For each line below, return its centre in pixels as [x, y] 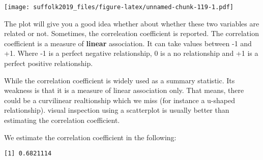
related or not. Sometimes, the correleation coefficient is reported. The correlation [131, 33]
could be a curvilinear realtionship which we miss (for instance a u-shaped [120, 100]
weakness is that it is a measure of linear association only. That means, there [124, 90]
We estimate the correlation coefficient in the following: [90, 137]
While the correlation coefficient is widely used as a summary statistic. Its [120, 80]
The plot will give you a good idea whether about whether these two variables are [132, 23]
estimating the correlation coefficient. [62, 120]
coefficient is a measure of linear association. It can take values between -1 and [128, 43]
